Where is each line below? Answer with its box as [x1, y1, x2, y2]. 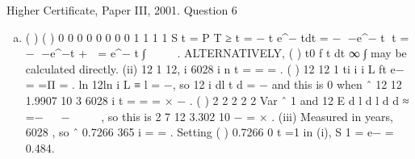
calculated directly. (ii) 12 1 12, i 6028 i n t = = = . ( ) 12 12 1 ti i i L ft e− [25, 60, 405, 77]
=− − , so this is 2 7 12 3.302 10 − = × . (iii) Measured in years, [25, 107, 393, 124]
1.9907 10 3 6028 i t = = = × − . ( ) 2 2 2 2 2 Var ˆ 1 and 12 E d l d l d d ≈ [25, 91, 409, 108]
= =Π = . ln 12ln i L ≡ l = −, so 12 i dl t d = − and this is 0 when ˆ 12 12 [25, 76, 402, 93]
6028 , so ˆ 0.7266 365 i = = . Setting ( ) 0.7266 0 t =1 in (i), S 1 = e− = [25, 123, 394, 140]
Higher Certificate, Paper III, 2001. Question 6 [6, 2, 237, 18]
